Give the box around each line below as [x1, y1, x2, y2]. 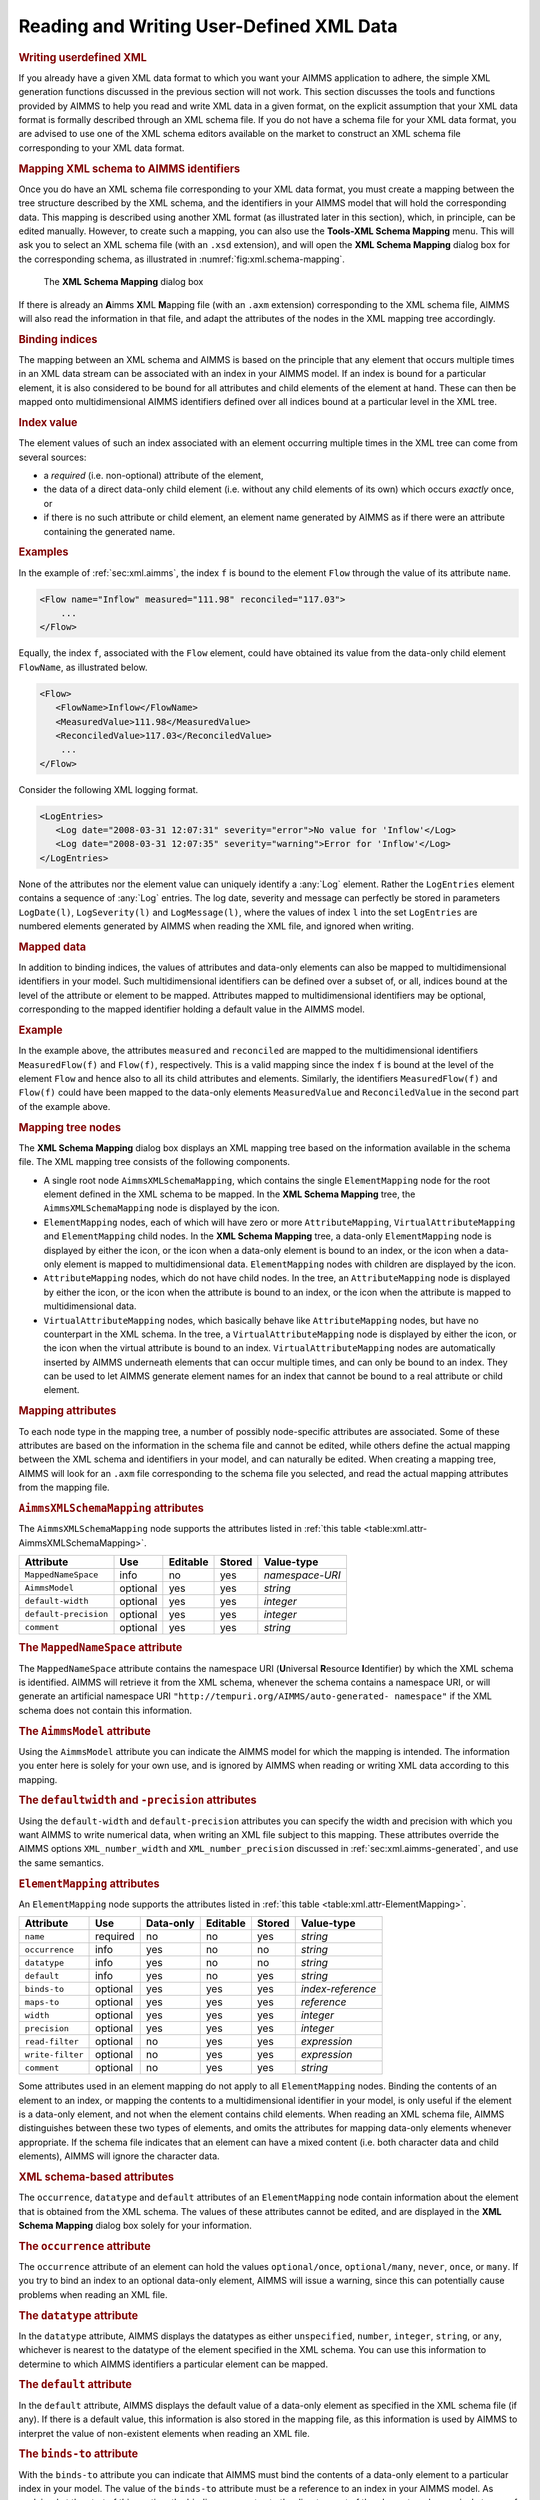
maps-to [24, 1996, 60, 2007]
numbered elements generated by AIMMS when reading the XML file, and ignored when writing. [18, 920, 414, 932]
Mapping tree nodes [18, 1120, 122, 1134]
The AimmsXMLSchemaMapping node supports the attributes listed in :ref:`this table [18, 1523, 362, 1535]
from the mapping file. [18, 1481, 110, 1494]
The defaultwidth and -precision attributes [18, 1793, 257, 1807]
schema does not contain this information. [18, 1704, 192, 1716]
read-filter [24, 2036, 79, 2047]
